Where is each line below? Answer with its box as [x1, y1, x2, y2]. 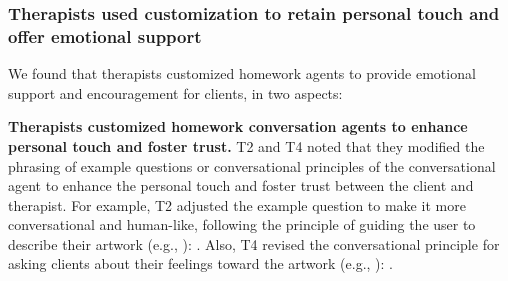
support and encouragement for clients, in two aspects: [8, 82, 343, 103]
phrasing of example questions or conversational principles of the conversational [8, 155, 496, 176]
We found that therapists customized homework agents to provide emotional [8, 63, 476, 84]
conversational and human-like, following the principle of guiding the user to [8, 214, 476, 235]
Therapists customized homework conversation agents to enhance [8, 116, 468, 137]
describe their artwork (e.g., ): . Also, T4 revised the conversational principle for [8, 233, 500, 254]
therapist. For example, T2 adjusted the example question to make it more [8, 194, 466, 215]
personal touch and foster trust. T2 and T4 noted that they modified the [8, 135, 485, 156]
